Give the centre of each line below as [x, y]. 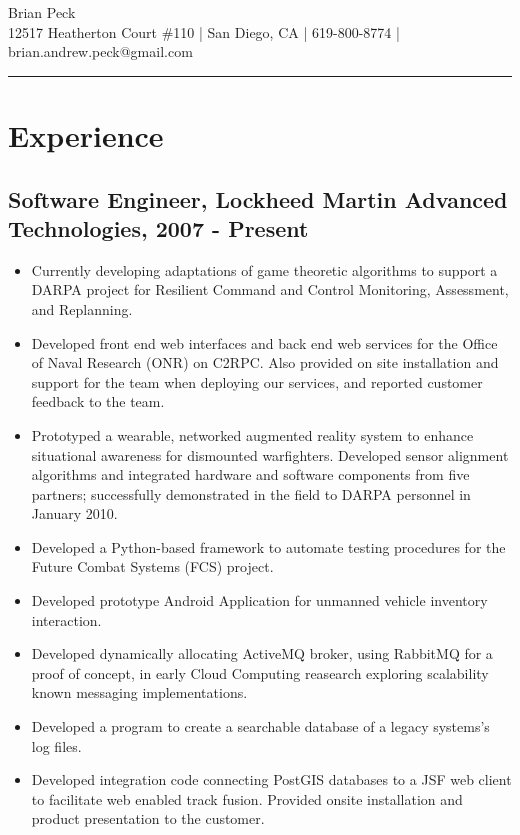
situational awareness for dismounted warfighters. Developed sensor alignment [270, 454]
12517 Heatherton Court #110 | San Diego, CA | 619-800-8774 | [204, 31]
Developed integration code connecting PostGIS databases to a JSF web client [271, 779]
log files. [56, 745]
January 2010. [74, 513]
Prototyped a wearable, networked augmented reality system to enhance [252, 434]
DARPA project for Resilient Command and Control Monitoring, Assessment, [270, 289]
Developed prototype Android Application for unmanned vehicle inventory [259, 600]
